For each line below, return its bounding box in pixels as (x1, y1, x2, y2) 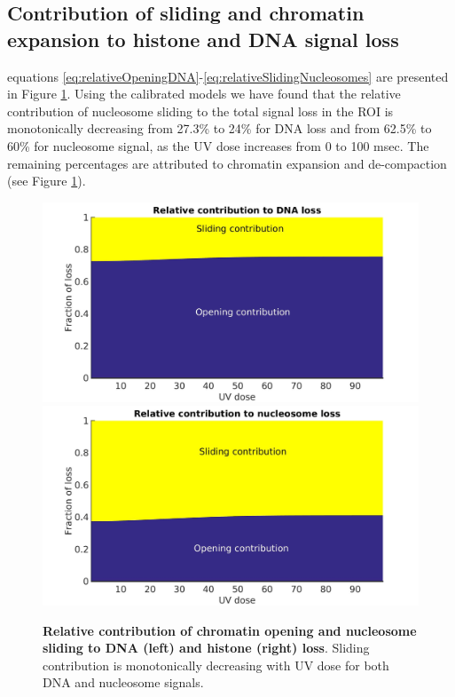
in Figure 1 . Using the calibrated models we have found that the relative (7, 84, 401, 103)
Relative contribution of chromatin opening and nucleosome (43, 621, 417, 639)
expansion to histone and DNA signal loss (7, 25, 399, 52)
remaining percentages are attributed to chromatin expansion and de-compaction (7, 154, 447, 172)
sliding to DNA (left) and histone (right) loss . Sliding (43, 638, 370, 657)
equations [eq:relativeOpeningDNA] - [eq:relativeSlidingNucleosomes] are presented (7, 67, 449, 85)
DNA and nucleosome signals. (43, 673, 204, 692)
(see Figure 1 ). (7, 171, 86, 190)
